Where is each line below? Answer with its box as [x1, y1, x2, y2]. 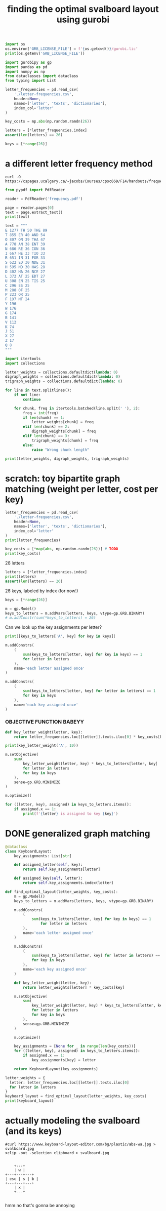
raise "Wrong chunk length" [31, 447, 90, 452]
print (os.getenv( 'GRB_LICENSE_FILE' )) [5, 51, 85, 56]
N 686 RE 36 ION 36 [5, 246, 45, 251]
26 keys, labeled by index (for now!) [5, 588, 78, 594]
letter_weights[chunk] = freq [31, 420, 94, 425]
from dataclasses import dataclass [5, 74, 79, 79]
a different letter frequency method [5, 158, 153, 169]
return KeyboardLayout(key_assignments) [14, 1066, 98, 1071]
